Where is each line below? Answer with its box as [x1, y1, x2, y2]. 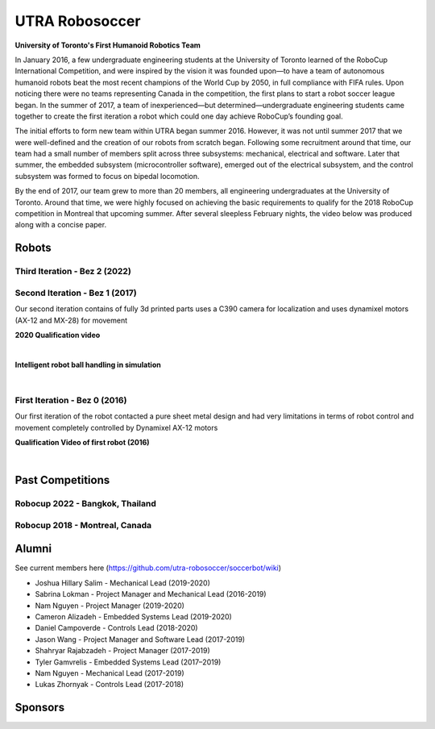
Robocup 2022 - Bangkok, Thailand [14, 498, 157, 510]
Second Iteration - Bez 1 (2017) [14, 287, 137, 298]
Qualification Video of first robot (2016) [14, 438, 150, 447]
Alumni [14, 542, 52, 556]
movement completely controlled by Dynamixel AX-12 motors [14, 423, 218, 432]
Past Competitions [14, 473, 110, 487]
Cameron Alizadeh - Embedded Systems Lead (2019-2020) [35, 612, 233, 621]
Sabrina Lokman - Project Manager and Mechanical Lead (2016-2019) [35, 589, 267, 599]
